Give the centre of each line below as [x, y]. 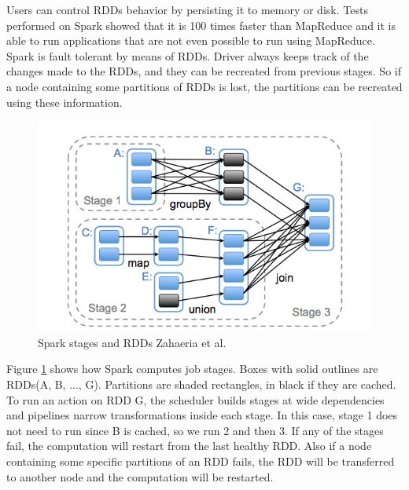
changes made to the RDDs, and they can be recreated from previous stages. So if [204, 71]
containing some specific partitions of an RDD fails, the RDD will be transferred [201, 461]
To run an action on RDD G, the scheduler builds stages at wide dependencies [195, 399]
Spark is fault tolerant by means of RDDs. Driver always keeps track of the [188, 55]
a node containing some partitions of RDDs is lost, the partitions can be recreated [204, 86]
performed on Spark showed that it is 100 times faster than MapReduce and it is [201, 25]
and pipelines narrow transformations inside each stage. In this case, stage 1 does [202, 415]
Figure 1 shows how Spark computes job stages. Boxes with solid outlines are [192, 369]
